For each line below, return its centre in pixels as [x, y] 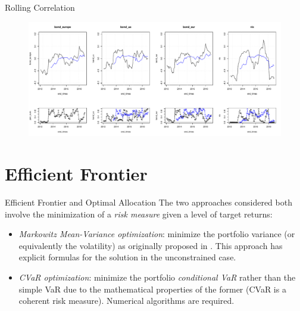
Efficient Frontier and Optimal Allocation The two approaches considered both [149, 202]
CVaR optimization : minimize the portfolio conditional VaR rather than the [157, 277]
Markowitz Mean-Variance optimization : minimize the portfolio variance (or [157, 234]
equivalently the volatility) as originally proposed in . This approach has [151, 245]
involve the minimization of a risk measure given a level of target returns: [139, 214]
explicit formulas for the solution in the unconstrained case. [127, 257]
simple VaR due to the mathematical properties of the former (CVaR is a [152, 289]
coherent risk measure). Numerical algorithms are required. [126, 301]
